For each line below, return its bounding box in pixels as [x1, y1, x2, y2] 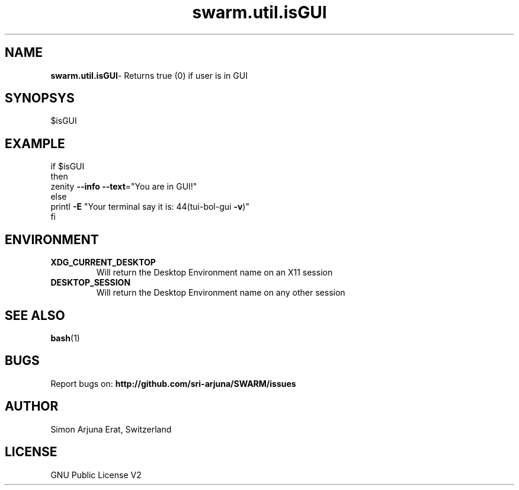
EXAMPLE [5, 136, 65, 151]
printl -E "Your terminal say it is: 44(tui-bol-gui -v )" [50, 201, 249, 212]
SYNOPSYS [5, 91, 75, 106]
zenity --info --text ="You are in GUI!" [50, 181, 197, 192]
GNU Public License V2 [50, 469, 142, 480]
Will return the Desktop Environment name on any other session [96, 287, 345, 298]
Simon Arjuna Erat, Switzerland [50, 424, 172, 434]
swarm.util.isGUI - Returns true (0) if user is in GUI [50, 70, 248, 81]
